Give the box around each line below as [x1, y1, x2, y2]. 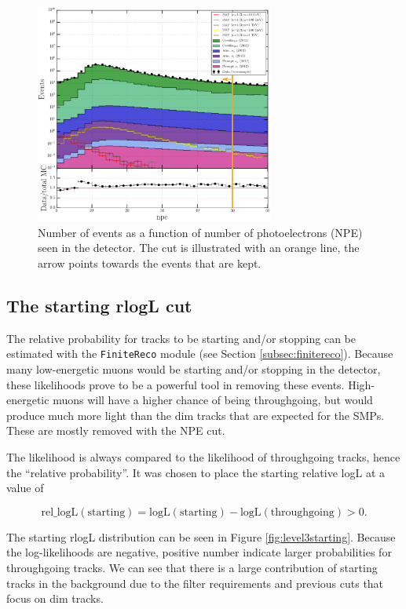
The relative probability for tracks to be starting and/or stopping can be [6, 330, 357, 346]
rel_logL [41, 506, 79, 518]
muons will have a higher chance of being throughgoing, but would [53, 392, 373, 408]
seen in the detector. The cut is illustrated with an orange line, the [38, 239, 360, 256]
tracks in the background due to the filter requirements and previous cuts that [6, 574, 384, 591]
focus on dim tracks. [6, 590, 104, 607]
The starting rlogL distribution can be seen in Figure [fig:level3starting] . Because [6, 528, 396, 545]
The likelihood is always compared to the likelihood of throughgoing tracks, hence [6, 448, 401, 465]
